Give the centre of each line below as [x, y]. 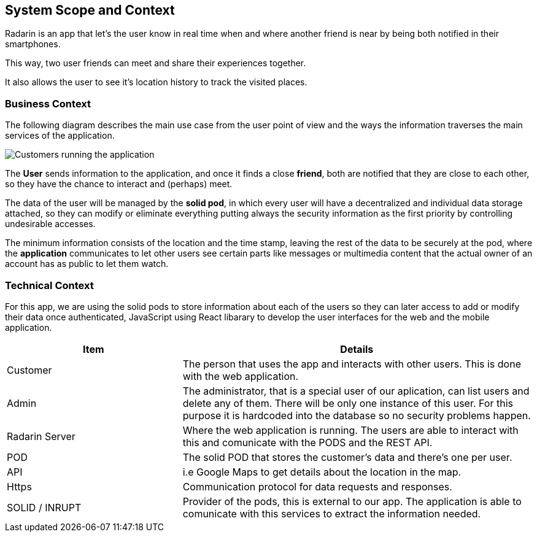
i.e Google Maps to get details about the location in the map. [322, 472]
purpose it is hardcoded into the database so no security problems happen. [357, 415]
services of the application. [60, 136]
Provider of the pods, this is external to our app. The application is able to [352, 501]
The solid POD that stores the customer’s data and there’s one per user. [347, 457]
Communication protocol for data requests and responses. [317, 486]
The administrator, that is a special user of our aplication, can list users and [356, 391]
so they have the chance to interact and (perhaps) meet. [119, 184]
